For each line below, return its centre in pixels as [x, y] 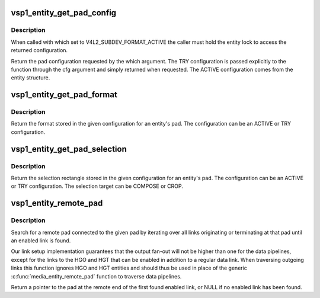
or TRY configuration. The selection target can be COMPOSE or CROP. [97, 186]
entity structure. [31, 78]
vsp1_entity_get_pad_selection [69, 149]
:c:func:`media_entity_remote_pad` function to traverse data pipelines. [96, 276]
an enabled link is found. [41, 241]
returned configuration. [39, 50]
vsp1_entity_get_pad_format [64, 95]
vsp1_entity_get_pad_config [64, 13]
